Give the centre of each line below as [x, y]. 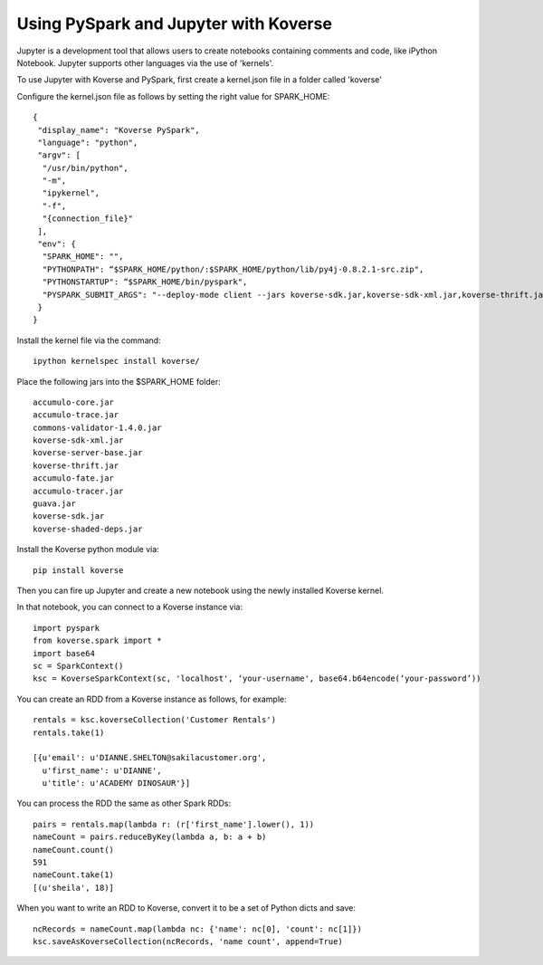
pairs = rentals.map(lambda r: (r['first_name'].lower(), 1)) [174, 824]
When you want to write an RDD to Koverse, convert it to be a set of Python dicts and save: [186, 908]
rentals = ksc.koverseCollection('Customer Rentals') [154, 720]
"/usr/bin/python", [85, 168]
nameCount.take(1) [74, 875]
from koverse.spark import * [97, 641]
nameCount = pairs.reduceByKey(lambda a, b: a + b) [150, 837]
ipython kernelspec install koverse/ [117, 361]
